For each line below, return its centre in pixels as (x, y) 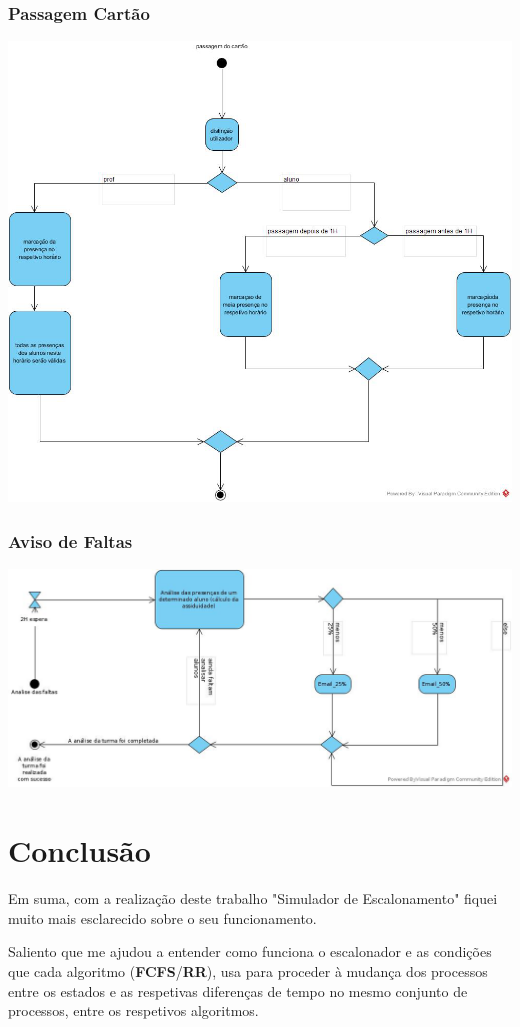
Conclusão (79, 850)
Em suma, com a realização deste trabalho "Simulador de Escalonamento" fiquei (253, 898)
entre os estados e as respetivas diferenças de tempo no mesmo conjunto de (238, 990)
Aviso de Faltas (70, 540)
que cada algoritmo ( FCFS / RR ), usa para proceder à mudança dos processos (248, 970)
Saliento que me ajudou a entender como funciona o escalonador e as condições (250, 951)
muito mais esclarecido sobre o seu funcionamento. (162, 917)
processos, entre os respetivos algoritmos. (133, 1010)
